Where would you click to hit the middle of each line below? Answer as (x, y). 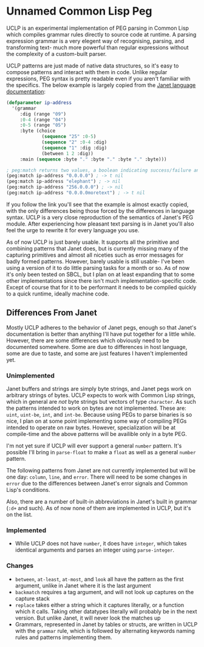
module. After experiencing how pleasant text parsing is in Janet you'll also (100, 224)
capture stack (32, 598)
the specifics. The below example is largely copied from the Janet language (101, 85)
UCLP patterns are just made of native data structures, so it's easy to (93, 66)
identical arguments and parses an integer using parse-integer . (95, 550)
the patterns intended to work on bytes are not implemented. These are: (96, 408)
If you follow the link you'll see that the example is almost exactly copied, (97, 204)
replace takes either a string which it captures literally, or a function (99, 605)
